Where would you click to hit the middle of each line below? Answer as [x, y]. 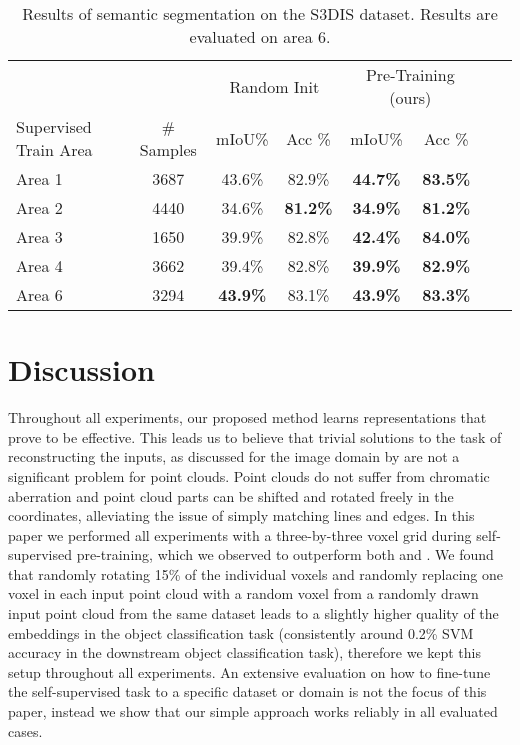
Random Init [274, 86]
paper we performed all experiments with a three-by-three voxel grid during [240, 534]
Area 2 [39, 207]
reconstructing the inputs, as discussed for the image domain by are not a [234, 456]
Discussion [81, 369]
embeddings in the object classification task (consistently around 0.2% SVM [241, 632]
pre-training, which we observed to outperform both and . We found [285, 554]
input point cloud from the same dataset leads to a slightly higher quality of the [253, 613]
